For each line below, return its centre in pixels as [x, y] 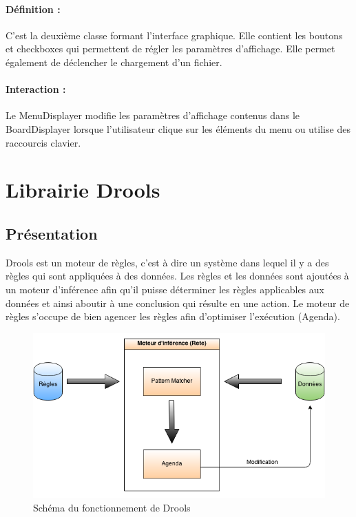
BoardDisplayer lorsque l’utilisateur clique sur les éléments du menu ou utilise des [178, 128]
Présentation [52, 233]
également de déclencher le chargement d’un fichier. [114, 62]
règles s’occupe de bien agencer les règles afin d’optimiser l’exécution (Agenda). [173, 316]
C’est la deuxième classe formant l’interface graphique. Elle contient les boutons [174, 35]
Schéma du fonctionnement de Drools [112, 507]
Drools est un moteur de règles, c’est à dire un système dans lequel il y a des [167, 262]
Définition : [33, 9]
